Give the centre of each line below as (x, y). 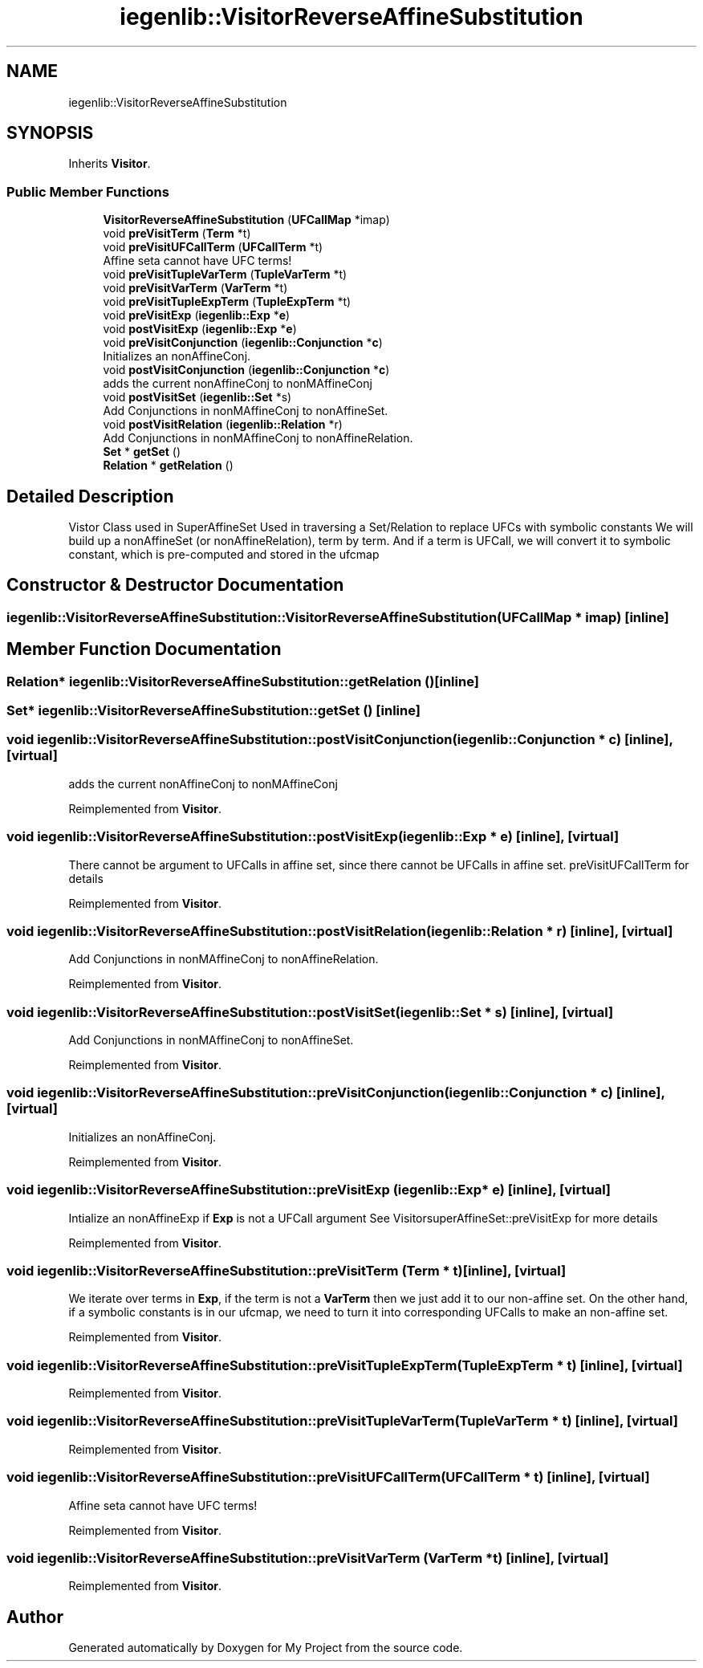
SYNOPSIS (50, 133)
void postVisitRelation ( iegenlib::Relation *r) (223, 425)
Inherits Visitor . (110, 164)
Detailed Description (90, 496)
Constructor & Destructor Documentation (175, 585)
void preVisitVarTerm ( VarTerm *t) (195, 288)
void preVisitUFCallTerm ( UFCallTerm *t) (213, 247)
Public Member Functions (88, 191)
